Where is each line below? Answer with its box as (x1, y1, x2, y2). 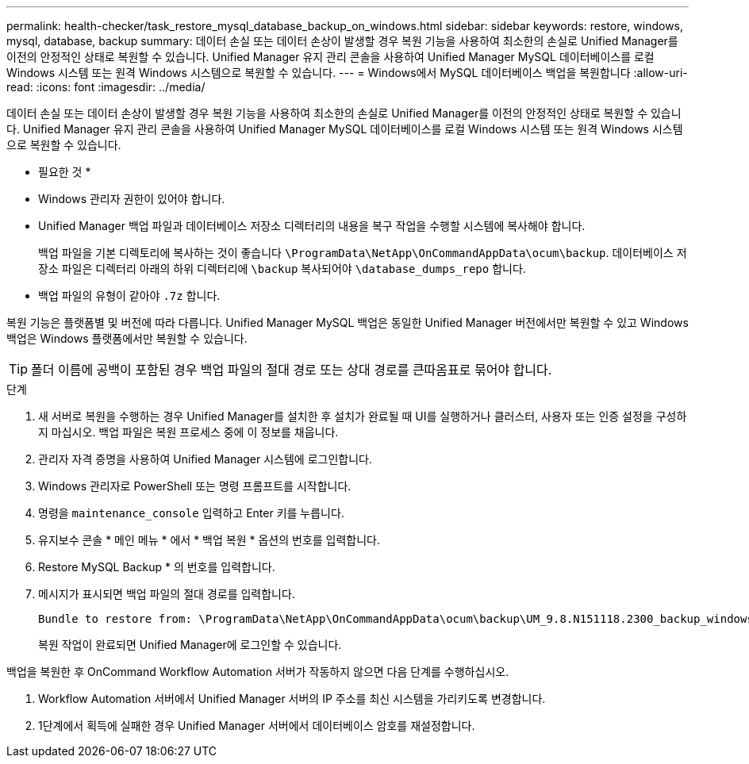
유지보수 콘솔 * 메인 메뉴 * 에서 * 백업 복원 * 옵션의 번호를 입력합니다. (38, 533, 381, 547)
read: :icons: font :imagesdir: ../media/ (6, 80, 205, 94)
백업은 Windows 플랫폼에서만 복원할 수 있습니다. (6, 332, 248, 345)
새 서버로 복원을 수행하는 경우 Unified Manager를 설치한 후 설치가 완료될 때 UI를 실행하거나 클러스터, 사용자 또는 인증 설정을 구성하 (38, 409, 687, 423)
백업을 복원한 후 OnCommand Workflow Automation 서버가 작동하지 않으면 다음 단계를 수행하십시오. (6, 665, 509, 678)
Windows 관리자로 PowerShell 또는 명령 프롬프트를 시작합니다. (38, 479, 351, 493)
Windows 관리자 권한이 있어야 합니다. (38, 192, 225, 205)
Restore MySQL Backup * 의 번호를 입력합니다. (38, 560, 275, 574)
